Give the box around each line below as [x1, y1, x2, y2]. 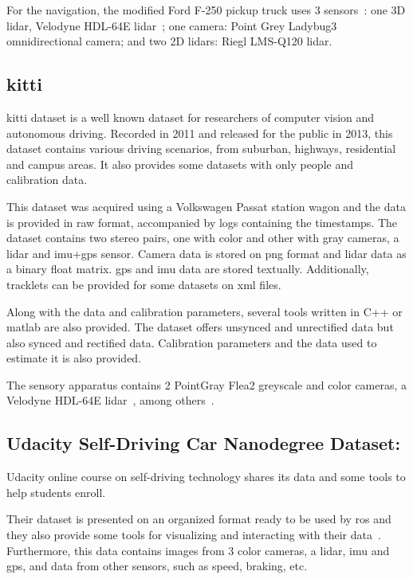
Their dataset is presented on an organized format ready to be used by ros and [6, 511, 391, 527]
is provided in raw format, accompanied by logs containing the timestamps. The [6, 213, 398, 230]
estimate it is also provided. [6, 350, 142, 366]
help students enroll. [6, 483, 106, 500]
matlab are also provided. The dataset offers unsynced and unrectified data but [6, 319, 394, 335]
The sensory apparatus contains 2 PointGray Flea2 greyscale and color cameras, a [6, 376, 407, 393]
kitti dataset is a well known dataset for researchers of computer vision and [6, 108, 375, 125]
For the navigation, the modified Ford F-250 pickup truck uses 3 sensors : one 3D [6, 2, 406, 18]
